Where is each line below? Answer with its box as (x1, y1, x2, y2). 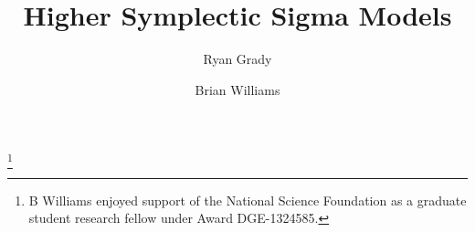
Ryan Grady (203, 49, 272, 69)
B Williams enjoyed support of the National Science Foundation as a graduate (28, 190, 467, 209)
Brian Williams (195, 79, 280, 99)
